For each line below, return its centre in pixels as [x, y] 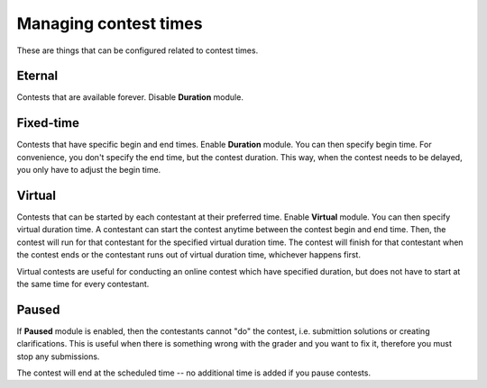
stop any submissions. [58, 356]
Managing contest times [110, 23]
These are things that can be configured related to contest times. [138, 50]
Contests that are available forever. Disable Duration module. [130, 97]
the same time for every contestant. [83, 284]
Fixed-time [48, 123]
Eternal [37, 76]
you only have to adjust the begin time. [89, 170]
